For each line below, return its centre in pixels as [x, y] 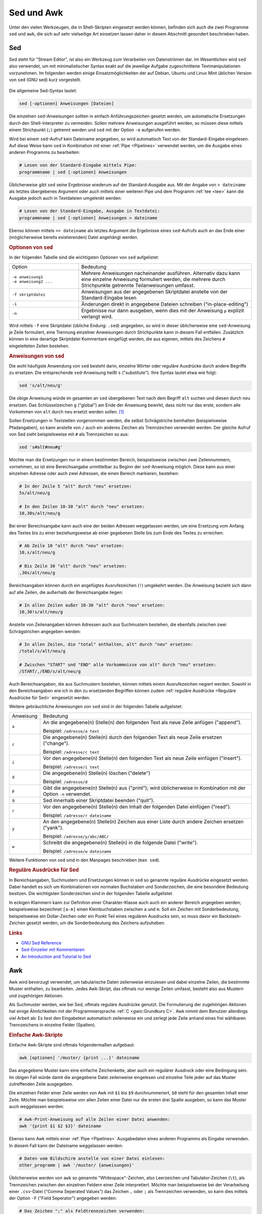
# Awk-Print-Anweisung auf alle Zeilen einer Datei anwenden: [95, 1120]
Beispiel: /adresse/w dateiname [77, 851]
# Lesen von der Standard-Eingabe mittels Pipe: [78, 165]
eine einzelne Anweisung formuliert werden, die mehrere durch [153, 279]
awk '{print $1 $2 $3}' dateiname [60, 1126]
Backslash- [230, 916]
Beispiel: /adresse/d [65, 781]
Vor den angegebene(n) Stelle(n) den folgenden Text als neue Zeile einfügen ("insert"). [142, 758]
